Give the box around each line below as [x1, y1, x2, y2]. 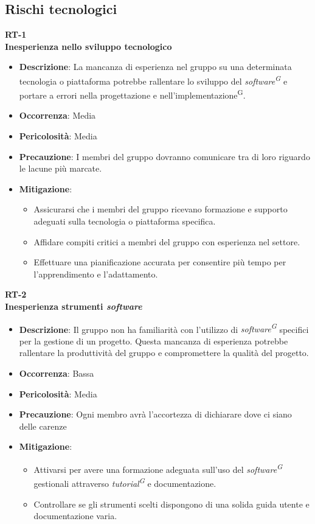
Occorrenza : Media [19, 109, 96, 122]
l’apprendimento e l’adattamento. [33, 267, 158, 280]
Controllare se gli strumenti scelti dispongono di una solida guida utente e [33, 497, 310, 510]
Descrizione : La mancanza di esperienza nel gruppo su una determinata [19, 60, 292, 73]
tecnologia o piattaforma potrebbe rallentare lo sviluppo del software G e [19, 72, 288, 87]
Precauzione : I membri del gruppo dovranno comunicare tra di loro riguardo [19, 150, 310, 162]
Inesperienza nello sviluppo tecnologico [5, 40, 172, 52]
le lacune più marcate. [19, 162, 102, 175]
